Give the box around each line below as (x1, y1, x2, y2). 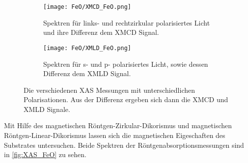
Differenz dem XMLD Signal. (43, 68, 131, 79)
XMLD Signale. (24, 104, 70, 114)
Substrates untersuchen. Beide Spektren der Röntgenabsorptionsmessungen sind (4, 139, 244, 150)
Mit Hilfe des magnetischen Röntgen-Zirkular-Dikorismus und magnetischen (4, 120, 232, 131)
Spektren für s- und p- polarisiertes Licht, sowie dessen (43, 58, 208, 69)
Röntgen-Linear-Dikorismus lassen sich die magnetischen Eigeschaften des (4, 130, 225, 140)
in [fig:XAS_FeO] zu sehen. (4, 149, 86, 160)
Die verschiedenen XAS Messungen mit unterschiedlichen (24, 84, 195, 95)
